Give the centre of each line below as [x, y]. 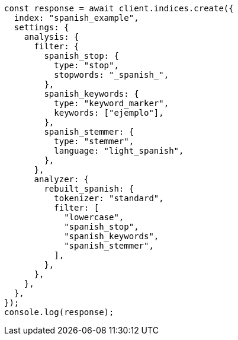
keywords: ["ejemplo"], [109, 113]
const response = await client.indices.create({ [119, 8]
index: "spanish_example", [76, 18]
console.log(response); [59, 312]
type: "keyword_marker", [112, 103]
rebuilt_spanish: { [89, 189]
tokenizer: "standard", [109, 198]
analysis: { [52, 37]
